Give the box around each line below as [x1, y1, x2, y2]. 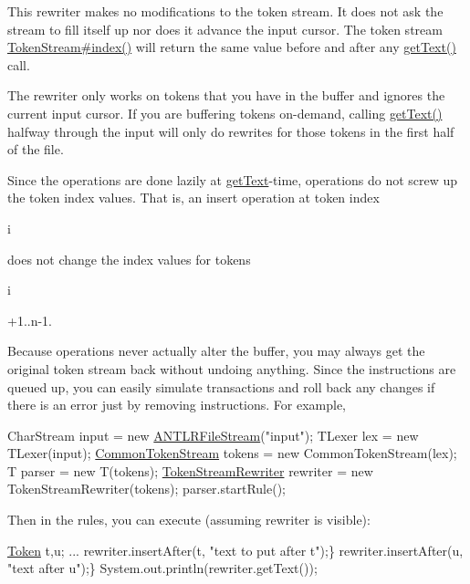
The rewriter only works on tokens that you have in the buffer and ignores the [7, 86, 445, 105]
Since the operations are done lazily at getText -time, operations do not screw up [7, 170, 458, 189]
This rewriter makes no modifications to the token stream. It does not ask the [7, 2, 444, 20]
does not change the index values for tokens [7, 249, 251, 268]
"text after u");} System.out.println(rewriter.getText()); [7, 558, 318, 578]
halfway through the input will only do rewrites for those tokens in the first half [7, 121, 454, 141]
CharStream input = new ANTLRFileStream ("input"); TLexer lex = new [7, 425, 419, 444]
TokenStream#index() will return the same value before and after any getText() [7, 37, 456, 57]
